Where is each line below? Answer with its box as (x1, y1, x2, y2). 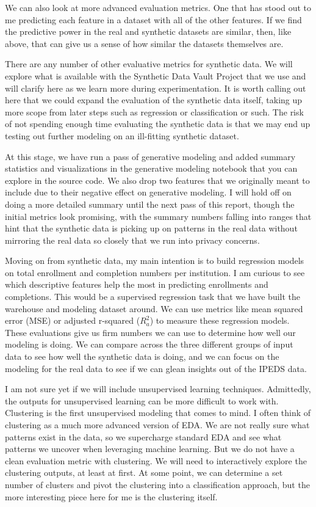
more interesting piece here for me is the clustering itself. (5, 490, 218, 503)
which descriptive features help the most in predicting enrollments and (5, 278, 268, 291)
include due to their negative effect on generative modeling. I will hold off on (5, 186, 292, 199)
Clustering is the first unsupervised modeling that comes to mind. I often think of (5, 406, 311, 419)
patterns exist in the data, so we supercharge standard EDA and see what (5, 430, 282, 443)
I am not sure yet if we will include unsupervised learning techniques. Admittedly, (5, 382, 311, 395)
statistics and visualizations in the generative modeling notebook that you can (5, 162, 298, 175)
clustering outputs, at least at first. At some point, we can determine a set (5, 466, 283, 479)
